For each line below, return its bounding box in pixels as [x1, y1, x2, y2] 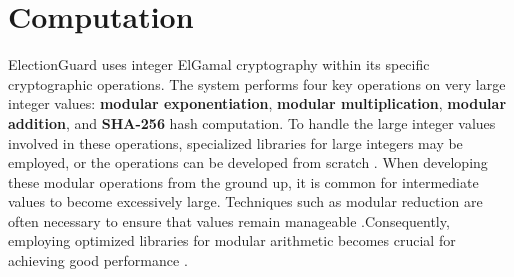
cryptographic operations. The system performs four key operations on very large [8, 73, 506, 94]
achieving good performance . [8, 250, 188, 271]
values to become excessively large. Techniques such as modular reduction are [8, 191, 483, 212]
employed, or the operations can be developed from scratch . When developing [8, 152, 488, 173]
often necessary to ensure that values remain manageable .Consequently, [8, 210, 450, 231]
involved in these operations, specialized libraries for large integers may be [8, 132, 463, 153]
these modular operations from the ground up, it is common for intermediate [8, 171, 479, 192]
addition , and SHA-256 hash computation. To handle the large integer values [8, 112, 496, 133]
